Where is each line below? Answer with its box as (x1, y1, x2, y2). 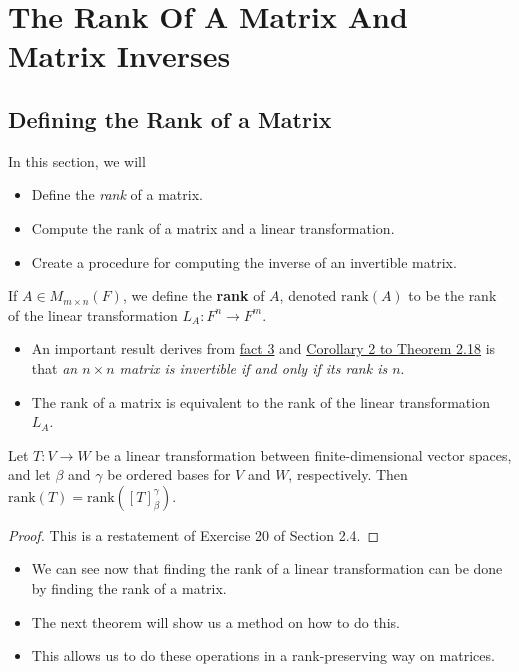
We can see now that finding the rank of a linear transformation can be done (31, 558, 503, 579)
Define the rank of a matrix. (31, 184, 203, 205)
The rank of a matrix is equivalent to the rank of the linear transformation (31, 391, 490, 412)
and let (8, 464, 51, 485)
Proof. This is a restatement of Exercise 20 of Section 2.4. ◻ (8, 524, 380, 545)
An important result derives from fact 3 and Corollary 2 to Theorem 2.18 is (31, 338, 496, 359)
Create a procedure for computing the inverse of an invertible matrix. (31, 251, 457, 272)
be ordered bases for (107, 464, 231, 485)
